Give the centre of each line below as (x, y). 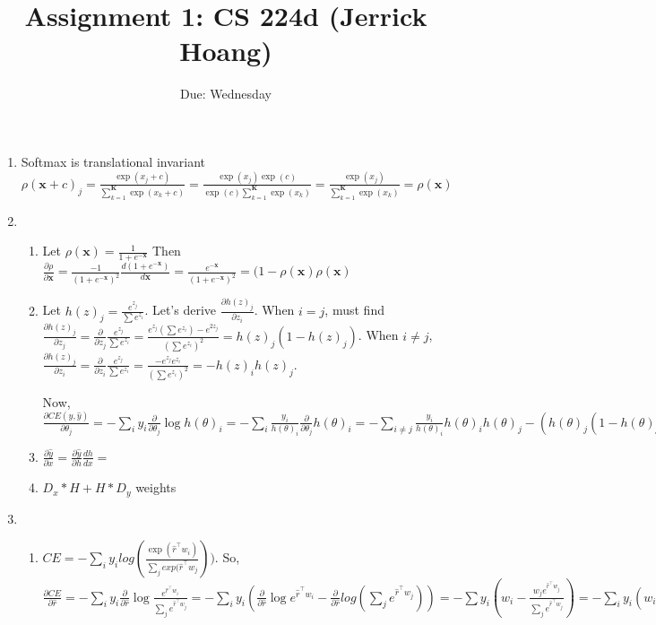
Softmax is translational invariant (113, 161)
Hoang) (226, 51)
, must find (354, 310)
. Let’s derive (181, 310)
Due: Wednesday (226, 94)
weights (156, 487)
